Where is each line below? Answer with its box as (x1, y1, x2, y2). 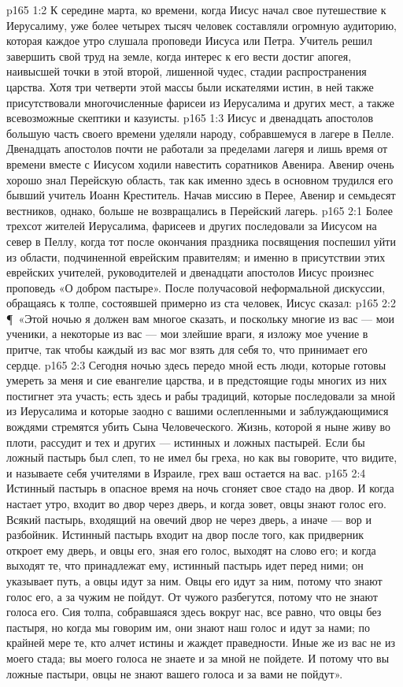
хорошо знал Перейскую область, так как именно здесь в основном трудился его (6, 171, 394, 188)
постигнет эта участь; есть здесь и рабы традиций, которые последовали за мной (6, 387, 395, 403)
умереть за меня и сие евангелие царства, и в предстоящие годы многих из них (6, 372, 387, 388)
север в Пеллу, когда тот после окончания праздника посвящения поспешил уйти (6, 232, 396, 249)
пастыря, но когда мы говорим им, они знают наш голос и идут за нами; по (6, 618, 371, 635)
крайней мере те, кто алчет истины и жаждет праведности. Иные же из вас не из (6, 634, 395, 651)
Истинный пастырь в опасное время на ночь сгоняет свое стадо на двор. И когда (6, 480, 394, 496)
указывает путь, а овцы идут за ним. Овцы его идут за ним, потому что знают (6, 572, 383, 589)
